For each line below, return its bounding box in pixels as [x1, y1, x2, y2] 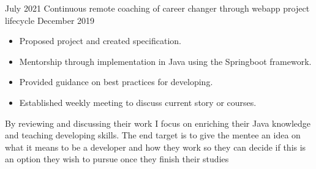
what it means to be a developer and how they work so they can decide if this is [5, 140, 306, 153]
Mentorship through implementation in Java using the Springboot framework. [19, 54, 312, 67]
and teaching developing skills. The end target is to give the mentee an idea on [5, 129, 301, 141]
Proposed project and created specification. [19, 34, 181, 47]
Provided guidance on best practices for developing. [19, 75, 213, 88]
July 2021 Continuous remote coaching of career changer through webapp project [5, 2, 310, 14]
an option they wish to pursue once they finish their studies [5, 152, 229, 165]
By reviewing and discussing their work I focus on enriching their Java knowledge [5, 116, 311, 129]
